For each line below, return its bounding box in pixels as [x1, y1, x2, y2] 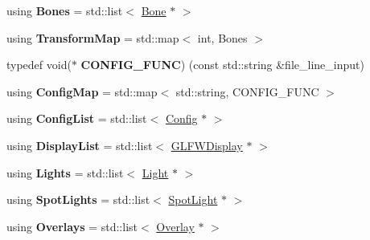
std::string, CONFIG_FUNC [175, 83, 319, 100]
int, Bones [197, 29, 248, 46]
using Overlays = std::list [6, 218, 138, 234]
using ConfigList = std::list [6, 110, 147, 127]
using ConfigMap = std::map [6, 83, 158, 100]
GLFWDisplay [171, 136, 243, 153]
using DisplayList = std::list [6, 136, 153, 153]
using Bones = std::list [6, 2, 123, 18]
